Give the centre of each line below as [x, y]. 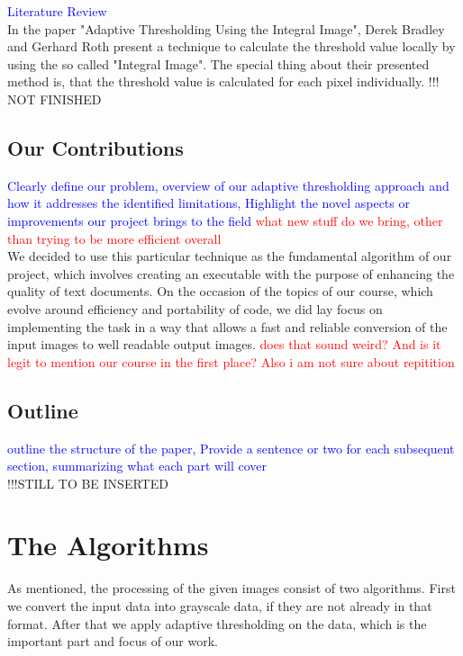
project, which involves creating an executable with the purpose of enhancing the [231, 273]
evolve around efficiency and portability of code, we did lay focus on [195, 308]
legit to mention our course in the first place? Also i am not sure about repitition [231, 361]
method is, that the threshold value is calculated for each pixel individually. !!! [223, 81]
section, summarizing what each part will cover [137, 466]
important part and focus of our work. [113, 641]
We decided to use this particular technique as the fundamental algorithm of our [230, 256]
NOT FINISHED [54, 99]
